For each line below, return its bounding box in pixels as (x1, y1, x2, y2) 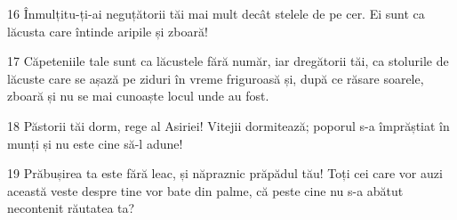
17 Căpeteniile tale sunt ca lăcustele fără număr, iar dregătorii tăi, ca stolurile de (7, 52, 449, 70)
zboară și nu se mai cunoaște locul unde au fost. (7, 86, 269, 105)
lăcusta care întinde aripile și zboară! (7, 21, 208, 40)
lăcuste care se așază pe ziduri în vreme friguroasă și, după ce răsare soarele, (7, 69, 424, 87)
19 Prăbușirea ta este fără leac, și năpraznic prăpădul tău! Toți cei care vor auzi (7, 164, 443, 183)
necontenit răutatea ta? (7, 199, 135, 217)
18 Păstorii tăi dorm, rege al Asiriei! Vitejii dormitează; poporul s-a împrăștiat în (7, 116, 450, 134)
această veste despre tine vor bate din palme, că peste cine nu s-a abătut (7, 181, 404, 200)
